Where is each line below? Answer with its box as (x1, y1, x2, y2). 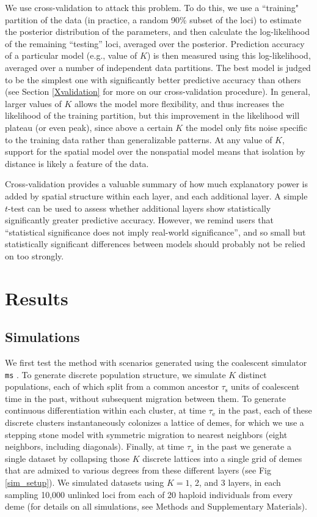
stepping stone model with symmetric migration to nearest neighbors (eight (5, 428, 288, 441)
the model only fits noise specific (185, 121, 307, 133)
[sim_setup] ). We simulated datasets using (5, 476, 164, 489)
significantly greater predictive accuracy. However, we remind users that (5, 214, 274, 226)
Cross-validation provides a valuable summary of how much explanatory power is (5, 177, 308, 190)
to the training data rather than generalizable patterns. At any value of (5, 133, 272, 146)
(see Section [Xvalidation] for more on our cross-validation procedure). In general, (5, 85, 310, 98)
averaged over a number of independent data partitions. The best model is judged (5, 61, 311, 73)
